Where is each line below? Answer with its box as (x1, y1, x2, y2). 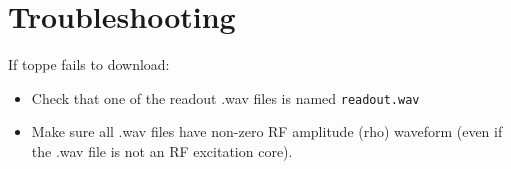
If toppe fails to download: (8, 54, 170, 75)
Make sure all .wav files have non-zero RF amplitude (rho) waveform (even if (31, 121, 503, 142)
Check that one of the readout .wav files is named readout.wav (31, 87, 420, 108)
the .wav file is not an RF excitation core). (31, 140, 293, 161)
